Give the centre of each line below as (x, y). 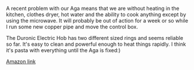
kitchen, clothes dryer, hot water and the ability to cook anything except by (96, 14)
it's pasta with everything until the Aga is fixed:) (63, 50)
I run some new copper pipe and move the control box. (72, 27)
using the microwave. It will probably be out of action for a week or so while (97, 21)
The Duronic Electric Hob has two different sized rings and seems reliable (95, 38)
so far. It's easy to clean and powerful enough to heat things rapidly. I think (96, 44)
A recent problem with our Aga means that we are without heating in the (93, 8)
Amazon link (21, 61)
